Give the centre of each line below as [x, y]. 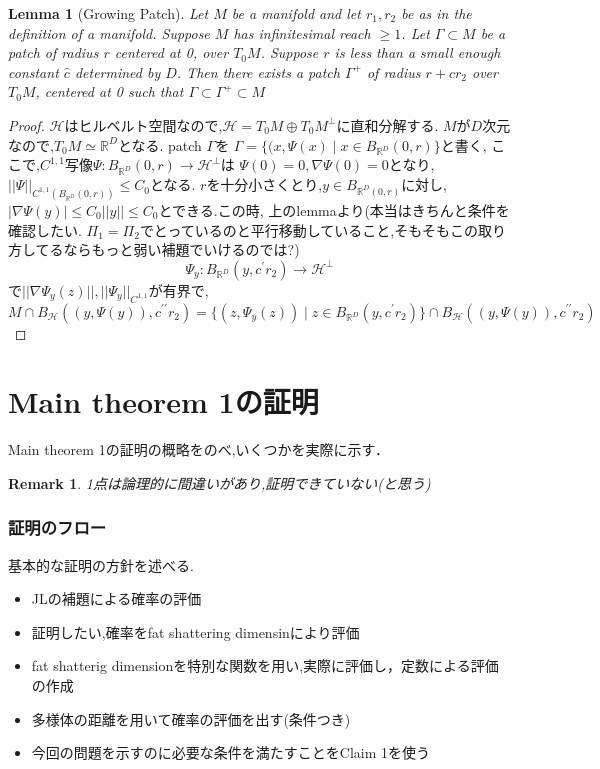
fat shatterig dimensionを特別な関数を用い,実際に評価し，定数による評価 [265, 665]
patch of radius [53, 52]
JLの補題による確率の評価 [116, 598]
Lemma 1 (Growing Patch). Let [108, 13]
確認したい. [45, 229]
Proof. [26, 124]
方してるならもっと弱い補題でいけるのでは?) [154, 249]
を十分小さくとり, [264, 184]
